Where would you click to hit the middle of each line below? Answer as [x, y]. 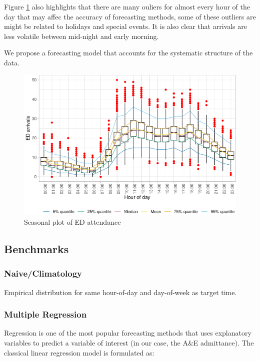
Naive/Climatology [43, 273]
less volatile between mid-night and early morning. [81, 36]
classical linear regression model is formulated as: [79, 352]
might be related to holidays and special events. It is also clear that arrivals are [125, 26]
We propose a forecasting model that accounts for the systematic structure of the [128, 53]
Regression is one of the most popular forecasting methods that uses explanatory [128, 333]
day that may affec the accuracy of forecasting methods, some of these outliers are [130, 16]
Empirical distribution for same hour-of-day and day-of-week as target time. [120, 292]
